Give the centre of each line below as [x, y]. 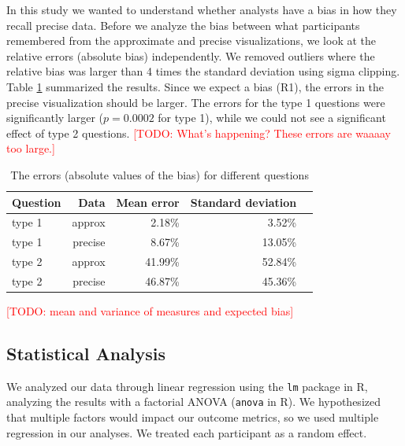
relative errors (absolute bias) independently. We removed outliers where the [191, 55]
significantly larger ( [55, 118]
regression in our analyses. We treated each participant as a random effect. [187, 432]
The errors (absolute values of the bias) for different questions [160, 174]
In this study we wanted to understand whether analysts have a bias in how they [202, 9]
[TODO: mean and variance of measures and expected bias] [150, 311]
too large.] [31, 148]
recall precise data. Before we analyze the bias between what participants [183, 25]
